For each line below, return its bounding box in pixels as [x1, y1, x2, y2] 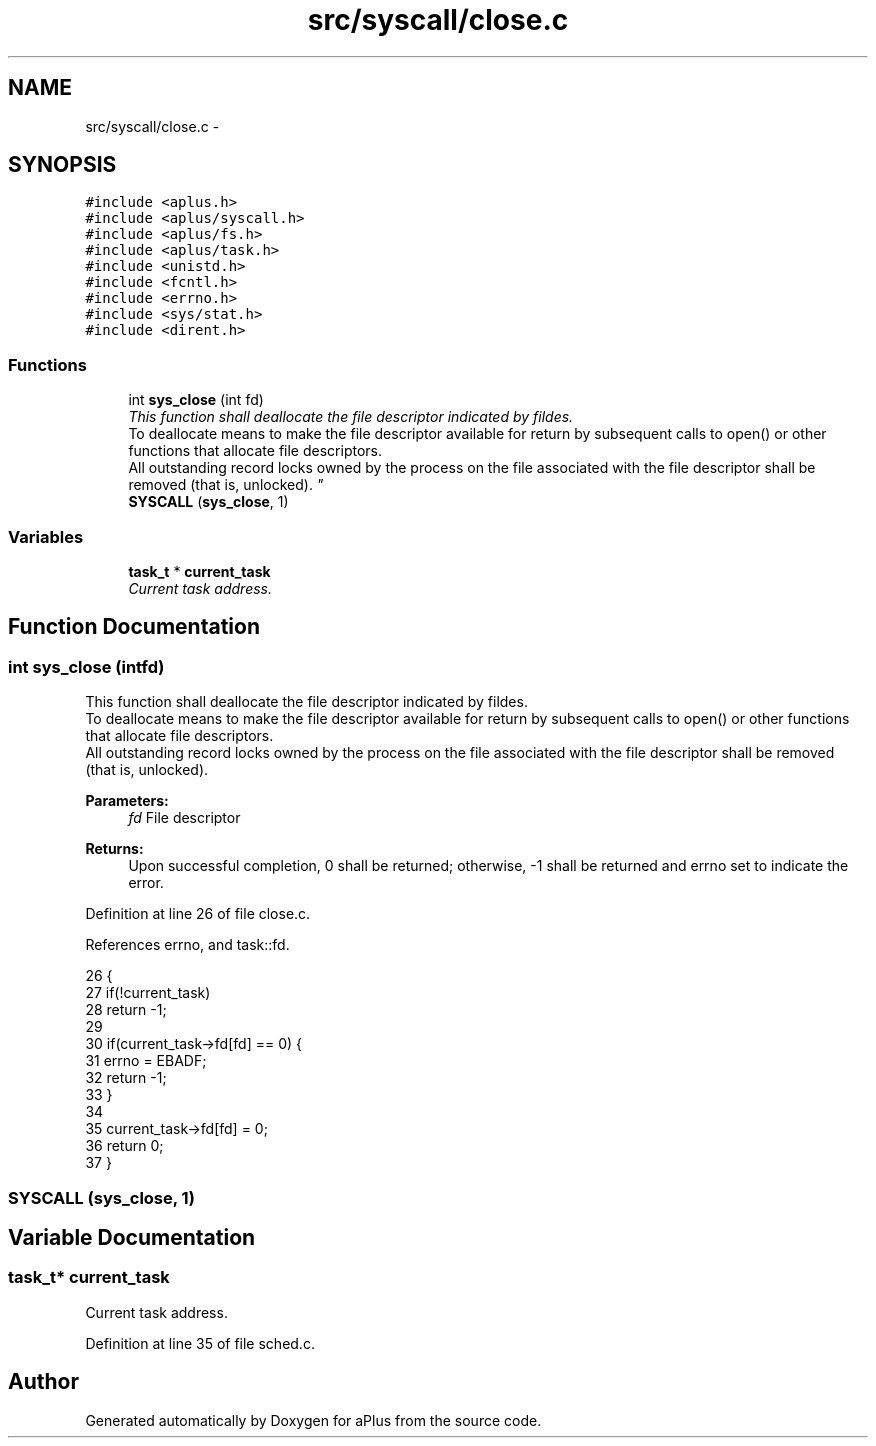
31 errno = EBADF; [85, 1052, 207, 1070]
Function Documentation [8, 614, 260, 640]
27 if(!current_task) [85, 984, 211, 1002]
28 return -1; [85, 1001, 167, 1019]
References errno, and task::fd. [85, 936, 290, 954]
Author [8, 1369, 79, 1395]
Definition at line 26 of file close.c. [85, 905, 311, 923]
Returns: [85, 840, 144, 858]
